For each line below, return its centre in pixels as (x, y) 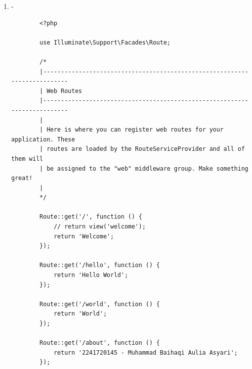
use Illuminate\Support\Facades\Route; (105, 42)
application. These (43, 139)
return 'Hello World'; (91, 275)
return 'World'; (80, 314)
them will (27, 159)
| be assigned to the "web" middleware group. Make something (144, 168)
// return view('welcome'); (100, 227)
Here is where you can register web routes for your (135, 130)
